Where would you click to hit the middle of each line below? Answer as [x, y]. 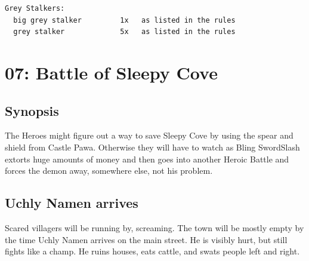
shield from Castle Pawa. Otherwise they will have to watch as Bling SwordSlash [152, 147]
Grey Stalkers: [35, 8]
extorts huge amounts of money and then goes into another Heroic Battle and [147, 159]
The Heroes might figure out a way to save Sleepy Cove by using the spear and [149, 135]
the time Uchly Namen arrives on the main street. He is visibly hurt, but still [146, 239]
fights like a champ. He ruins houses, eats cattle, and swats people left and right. [152, 251]
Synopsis [32, 110]
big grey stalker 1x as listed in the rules [124, 20]
